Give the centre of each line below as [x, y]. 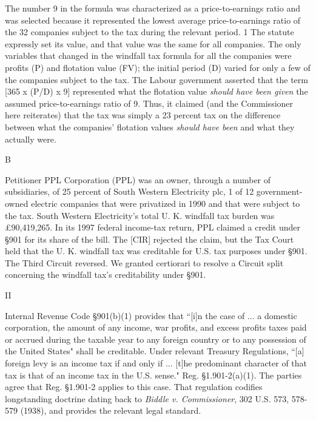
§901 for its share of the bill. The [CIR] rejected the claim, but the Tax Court [150, 239]
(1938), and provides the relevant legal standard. [111, 410]
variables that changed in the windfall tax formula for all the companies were [148, 56]
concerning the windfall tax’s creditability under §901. [106, 274]
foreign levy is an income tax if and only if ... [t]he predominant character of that [156, 363]
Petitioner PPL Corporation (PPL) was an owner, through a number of [138, 179]
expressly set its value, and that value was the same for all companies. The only [153, 43]
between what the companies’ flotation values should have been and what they [150, 126]
